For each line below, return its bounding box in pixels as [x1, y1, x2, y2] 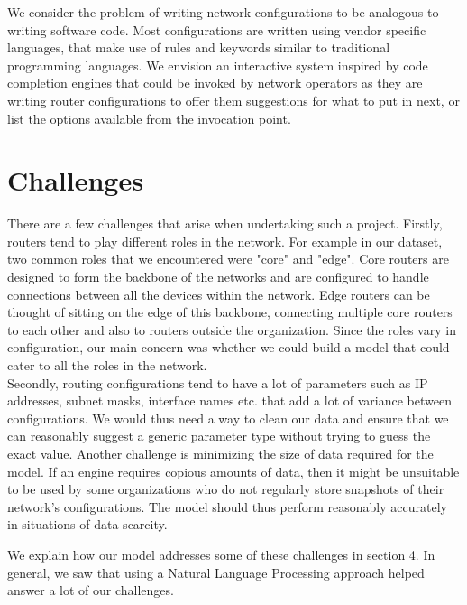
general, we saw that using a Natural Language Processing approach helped [7, 563, 425, 582]
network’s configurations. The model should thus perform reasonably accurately [7, 497, 447, 516]
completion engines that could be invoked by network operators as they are [7, 73, 423, 92]
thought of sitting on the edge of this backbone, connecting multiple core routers [7, 302, 453, 321]
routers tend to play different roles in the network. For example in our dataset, [7, 231, 443, 250]
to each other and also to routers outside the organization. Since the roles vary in [7, 320, 456, 339]
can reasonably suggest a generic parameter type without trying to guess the [7, 426, 431, 445]
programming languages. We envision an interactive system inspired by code [7, 55, 428, 74]
